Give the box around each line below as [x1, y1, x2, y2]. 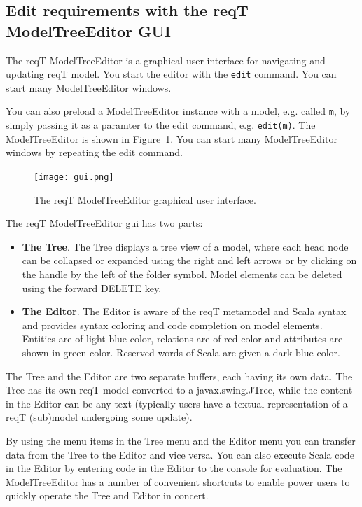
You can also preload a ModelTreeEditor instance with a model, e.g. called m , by [6, 104, 351, 118]
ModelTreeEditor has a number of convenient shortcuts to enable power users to [6, 474, 350, 489]
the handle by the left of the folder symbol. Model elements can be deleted [22, 266, 342, 281]
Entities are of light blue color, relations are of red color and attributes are [22, 331, 343, 346]
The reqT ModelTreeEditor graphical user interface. [34, 192, 256, 207]
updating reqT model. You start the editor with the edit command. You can [6, 67, 337, 81]
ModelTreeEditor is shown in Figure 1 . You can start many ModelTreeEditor [6, 131, 337, 146]
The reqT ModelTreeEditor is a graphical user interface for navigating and [6, 53, 326, 67]
